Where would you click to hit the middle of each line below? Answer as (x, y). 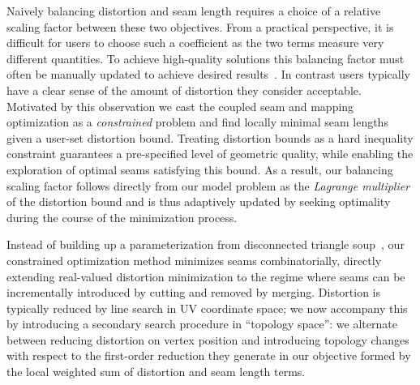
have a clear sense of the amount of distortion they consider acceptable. (184, 90)
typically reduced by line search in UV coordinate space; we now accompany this (207, 308)
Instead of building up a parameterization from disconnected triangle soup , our (206, 244)
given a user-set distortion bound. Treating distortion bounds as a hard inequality (210, 137)
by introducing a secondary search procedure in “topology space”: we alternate (202, 324)
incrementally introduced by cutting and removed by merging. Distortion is (194, 292)
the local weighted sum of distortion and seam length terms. (156, 372)
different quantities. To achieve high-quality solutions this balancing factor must (206, 58)
